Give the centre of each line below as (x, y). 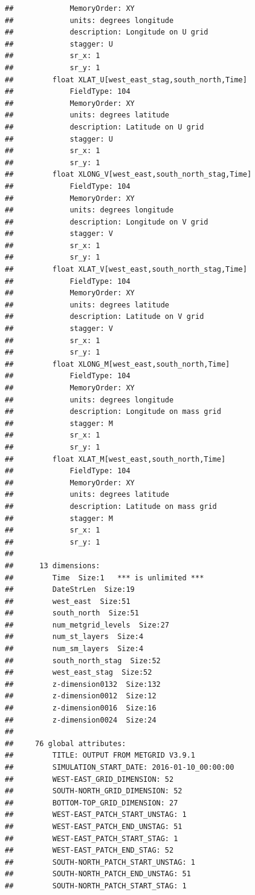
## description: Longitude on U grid (107, 32)
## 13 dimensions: (53, 566)
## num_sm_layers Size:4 (74, 649)
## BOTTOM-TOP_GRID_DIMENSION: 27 (92, 803)
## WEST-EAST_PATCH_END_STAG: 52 (89, 851)
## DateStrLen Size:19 (70, 590)
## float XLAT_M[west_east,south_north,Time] (115, 459)
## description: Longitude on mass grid (113, 412)
